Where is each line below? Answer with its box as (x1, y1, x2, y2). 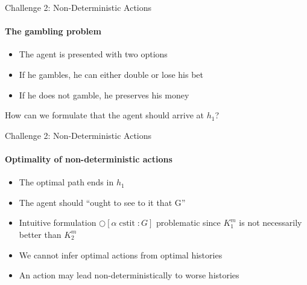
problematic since (156, 216, 221, 229)
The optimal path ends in (19, 176, 114, 188)
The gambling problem (5, 25, 101, 37)
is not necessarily (239, 216, 302, 229)
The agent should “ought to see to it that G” (19, 196, 186, 208)
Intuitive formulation (19, 216, 97, 229)
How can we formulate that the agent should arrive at (5, 109, 204, 121)
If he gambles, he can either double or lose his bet (19, 68, 203, 80)
